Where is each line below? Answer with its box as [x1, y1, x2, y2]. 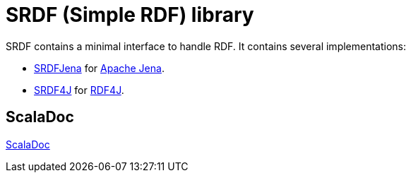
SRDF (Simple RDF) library [6, 3, 254, 27]
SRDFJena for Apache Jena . [34, 61, 165, 74]
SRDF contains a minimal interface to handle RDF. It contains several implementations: [6, 40, 407, 52]
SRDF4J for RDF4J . [34, 83, 124, 96]
